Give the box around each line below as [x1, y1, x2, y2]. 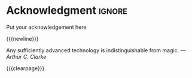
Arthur [6, 53, 22, 60]
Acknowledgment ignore [6, 4, 127, 17]
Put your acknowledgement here [6, 23, 87, 31]
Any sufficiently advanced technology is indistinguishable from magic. [6, 46, 179, 54]
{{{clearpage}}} [6, 64, 45, 72]
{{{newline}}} [6, 35, 39, 42]
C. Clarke [23, 53, 47, 60]
